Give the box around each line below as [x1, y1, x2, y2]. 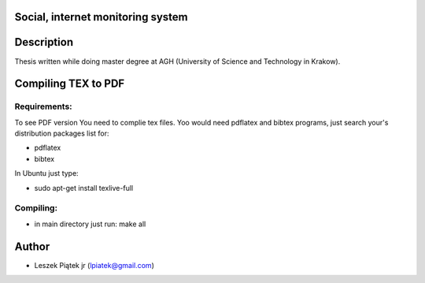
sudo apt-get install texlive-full [34, 183, 134, 192]
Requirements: [14, 101, 72, 112]
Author [14, 240, 50, 253]
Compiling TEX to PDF [14, 77, 125, 91]
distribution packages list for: [14, 128, 109, 138]
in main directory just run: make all [34, 219, 146, 229]
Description [14, 35, 74, 49]
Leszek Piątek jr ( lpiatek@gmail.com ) [34, 260, 155, 270]
